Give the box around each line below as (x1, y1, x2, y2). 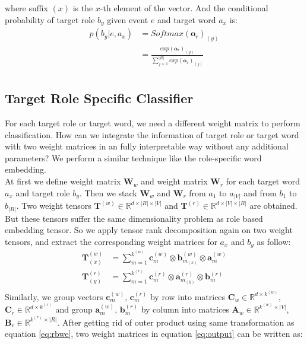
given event (107, 13, 148, 26)
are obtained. (249, 199, 297, 212)
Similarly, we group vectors (5, 290, 103, 302)
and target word (157, 13, 216, 26)
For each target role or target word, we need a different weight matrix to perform (5, 117, 300, 129)
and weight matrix (141, 175, 208, 187)
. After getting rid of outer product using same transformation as (57, 316, 295, 328)
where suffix (5, 2, 48, 14)
